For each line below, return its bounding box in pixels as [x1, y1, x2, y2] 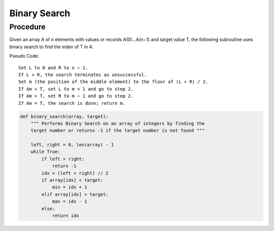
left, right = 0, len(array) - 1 [30, 142, 114, 148]
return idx [52, 213, 80, 218]
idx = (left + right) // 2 [41, 170, 109, 176]
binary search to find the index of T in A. [9, 44, 94, 50]
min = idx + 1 [52, 184, 87, 190]
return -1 [52, 163, 77, 169]
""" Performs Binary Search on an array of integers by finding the [30, 121, 205, 126]
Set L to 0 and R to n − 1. [18, 65, 88, 70]
